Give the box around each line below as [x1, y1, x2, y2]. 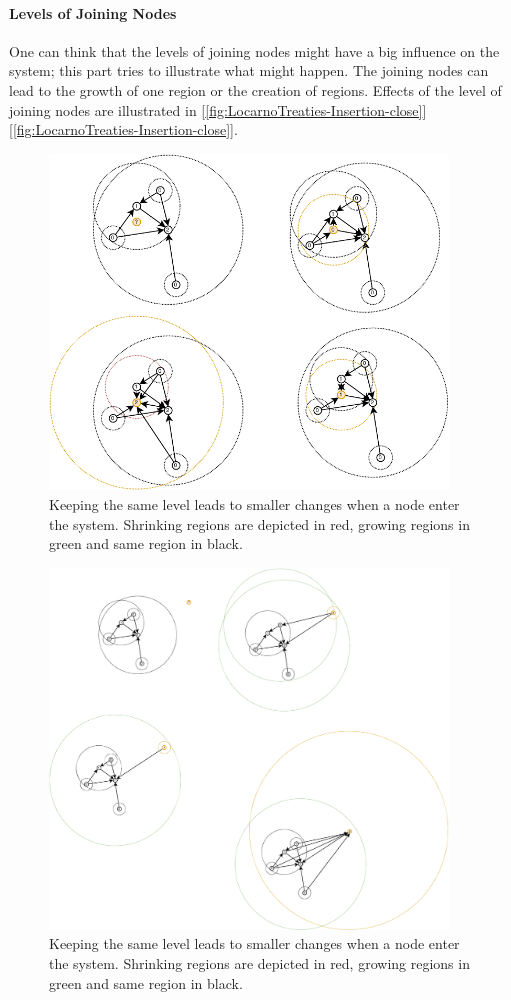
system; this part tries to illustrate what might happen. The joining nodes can [9, 60, 489, 81]
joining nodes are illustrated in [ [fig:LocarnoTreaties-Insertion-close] [9, 99, 423, 120]
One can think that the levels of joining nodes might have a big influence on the [9, 40, 500, 61]
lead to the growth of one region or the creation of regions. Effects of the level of [9, 79, 502, 100]
